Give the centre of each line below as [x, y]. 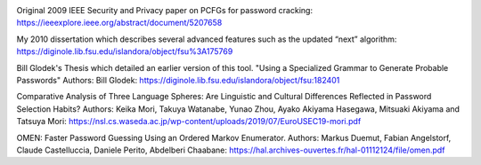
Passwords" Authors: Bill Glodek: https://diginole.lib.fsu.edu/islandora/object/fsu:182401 [178, 80]
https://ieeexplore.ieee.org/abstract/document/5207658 [119, 23]
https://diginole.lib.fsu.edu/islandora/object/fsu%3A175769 [125, 51]
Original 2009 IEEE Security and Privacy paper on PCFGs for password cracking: [165, 10]
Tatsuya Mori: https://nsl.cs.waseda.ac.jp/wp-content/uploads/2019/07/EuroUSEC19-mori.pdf [189, 122]
